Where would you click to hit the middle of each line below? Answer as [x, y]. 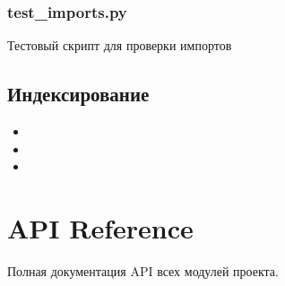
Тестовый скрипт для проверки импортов [120, 45]
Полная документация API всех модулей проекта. [143, 270]
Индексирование [78, 94]
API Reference [100, 227]
